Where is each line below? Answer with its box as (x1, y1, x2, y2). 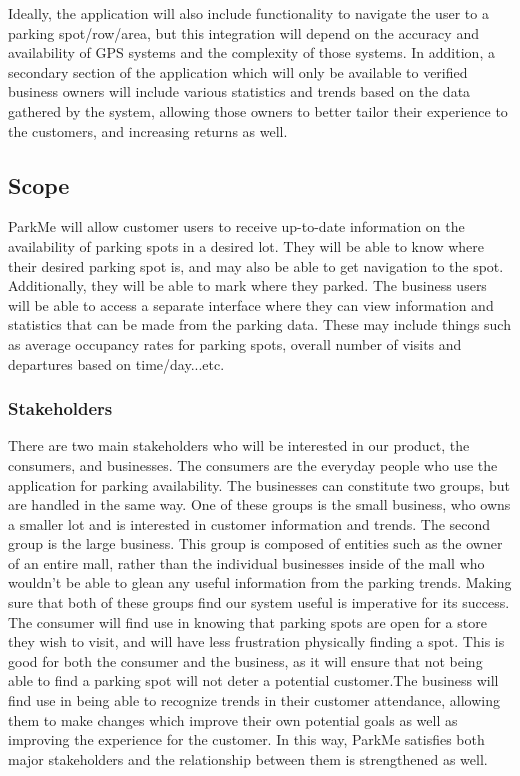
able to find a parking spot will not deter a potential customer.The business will (8, 670, 499, 691)
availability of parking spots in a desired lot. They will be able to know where (8, 235, 484, 256)
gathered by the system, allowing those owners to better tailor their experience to (8, 100, 508, 121)
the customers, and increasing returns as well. (8, 120, 288, 141)
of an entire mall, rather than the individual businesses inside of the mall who (8, 552, 485, 573)
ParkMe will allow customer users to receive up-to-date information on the (8, 216, 465, 237)
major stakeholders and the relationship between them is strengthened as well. (8, 748, 488, 769)
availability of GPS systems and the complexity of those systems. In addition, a (8, 42, 495, 63)
